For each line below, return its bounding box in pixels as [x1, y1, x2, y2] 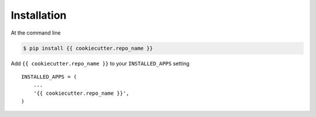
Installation [11, 9, 67, 22]
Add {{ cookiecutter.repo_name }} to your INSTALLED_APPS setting [11, 60, 190, 67]
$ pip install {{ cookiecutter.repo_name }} [23, 44, 153, 51]
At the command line [11, 29, 61, 36]
